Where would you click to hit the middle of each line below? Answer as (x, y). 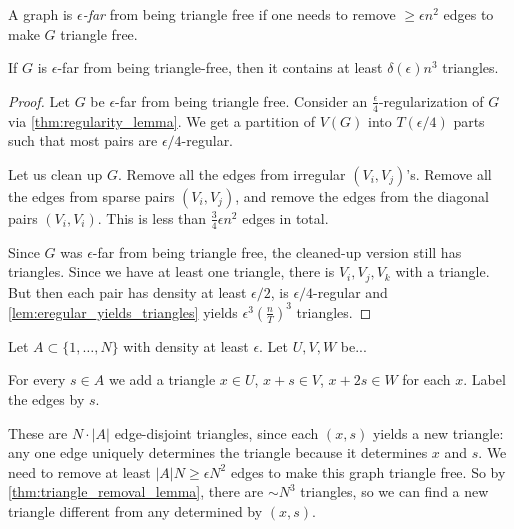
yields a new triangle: (438, 432)
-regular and (350, 291)
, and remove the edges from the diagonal (362, 195)
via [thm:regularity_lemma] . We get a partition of (161, 120)
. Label (484, 379)
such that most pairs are (83, 140)
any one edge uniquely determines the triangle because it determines (218, 452)
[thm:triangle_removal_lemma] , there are (136, 491)
